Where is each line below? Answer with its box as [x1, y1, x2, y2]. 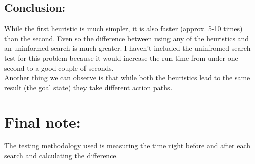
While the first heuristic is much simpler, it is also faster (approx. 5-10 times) [4, 23, 243, 34]
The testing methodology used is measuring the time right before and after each [4, 140, 251, 151]
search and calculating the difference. [4, 150, 118, 161]
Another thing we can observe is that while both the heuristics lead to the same [4, 72, 250, 83]
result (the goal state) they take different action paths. [4, 82, 173, 92]
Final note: [4, 111, 81, 132]
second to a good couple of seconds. [4, 62, 114, 73]
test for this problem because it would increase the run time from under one [4, 52, 238, 63]
